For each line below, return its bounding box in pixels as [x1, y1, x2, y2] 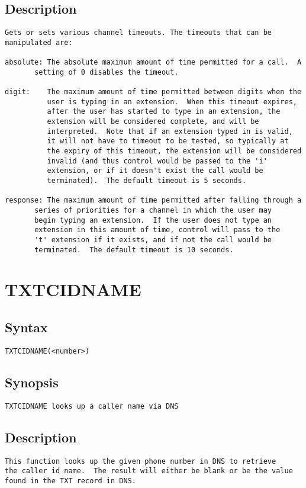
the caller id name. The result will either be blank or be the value [5, 467, 293, 476]
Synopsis [5, 373, 59, 391]
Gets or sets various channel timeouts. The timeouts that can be [5, 28, 272, 37]
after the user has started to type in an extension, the [47, 107, 281, 116]
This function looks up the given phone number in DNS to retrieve [5, 457, 276, 465]
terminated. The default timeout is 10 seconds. [34, 245, 234, 254]
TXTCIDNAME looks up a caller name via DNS [5, 402, 179, 410]
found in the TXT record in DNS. [5, 476, 136, 485]
